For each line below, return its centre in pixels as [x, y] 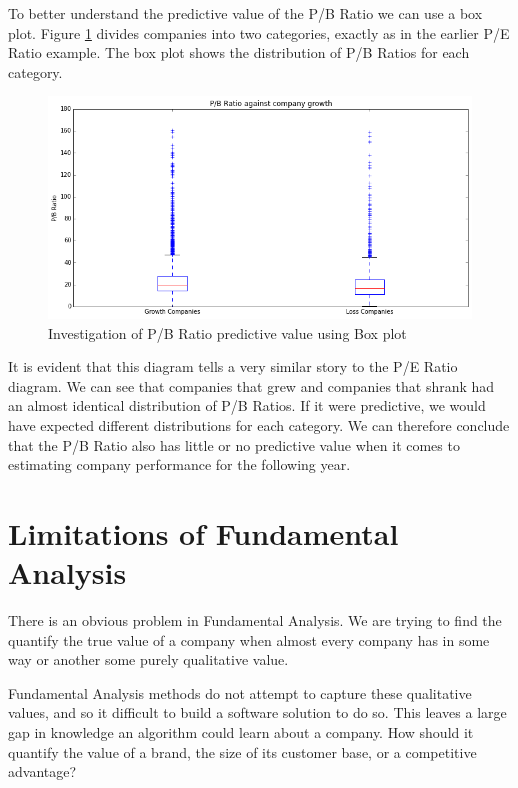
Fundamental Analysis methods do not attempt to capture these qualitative [240, 692]
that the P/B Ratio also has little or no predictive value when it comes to [234, 444]
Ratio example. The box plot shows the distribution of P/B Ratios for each [239, 52]
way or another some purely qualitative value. [148, 659]
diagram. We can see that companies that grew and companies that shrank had [251, 385]
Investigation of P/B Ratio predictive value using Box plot [227, 332]
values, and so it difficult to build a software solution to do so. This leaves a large [257, 712]
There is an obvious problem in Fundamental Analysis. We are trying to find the [255, 620]
